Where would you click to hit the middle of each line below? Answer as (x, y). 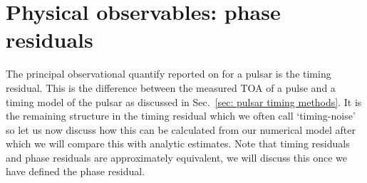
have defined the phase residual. (76, 171)
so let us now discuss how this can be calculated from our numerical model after (181, 129)
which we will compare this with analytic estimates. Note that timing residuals (178, 143)
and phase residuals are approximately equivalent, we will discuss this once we (176, 157)
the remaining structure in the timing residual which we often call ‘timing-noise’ (181, 116)
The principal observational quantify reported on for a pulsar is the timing (169, 74)
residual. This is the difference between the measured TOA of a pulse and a (171, 87)
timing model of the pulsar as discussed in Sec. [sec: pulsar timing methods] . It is (184, 101)
